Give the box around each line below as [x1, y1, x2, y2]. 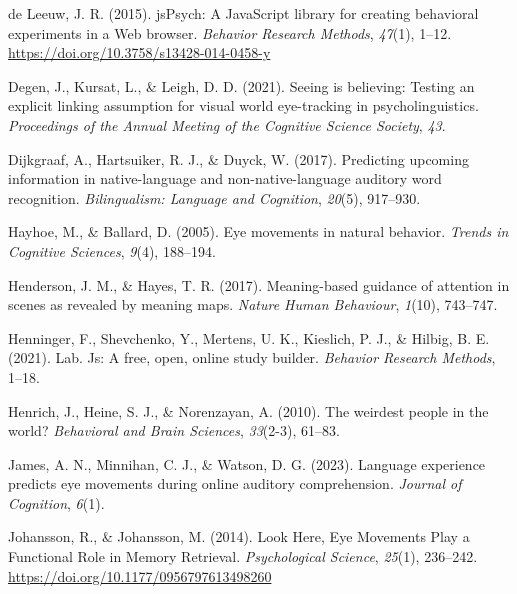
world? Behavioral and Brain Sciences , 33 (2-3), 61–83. [8, 420, 340, 441]
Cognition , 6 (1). [8, 492, 105, 513]
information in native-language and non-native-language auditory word [8, 168, 442, 189]
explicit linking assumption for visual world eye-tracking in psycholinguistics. [8, 95, 479, 116]
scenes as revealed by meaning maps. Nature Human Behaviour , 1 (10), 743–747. [8, 294, 498, 315]
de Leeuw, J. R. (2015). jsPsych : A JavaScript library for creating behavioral [8, 3, 479, 23]
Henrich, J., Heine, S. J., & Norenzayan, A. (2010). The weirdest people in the [8, 400, 489, 421]
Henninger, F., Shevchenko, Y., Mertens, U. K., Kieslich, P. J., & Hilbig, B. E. [8, 327, 490, 348]
